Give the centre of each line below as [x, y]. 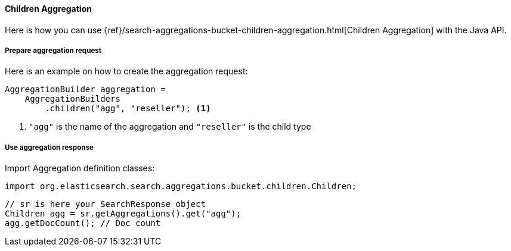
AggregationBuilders [72, 99]
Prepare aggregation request [53, 51]
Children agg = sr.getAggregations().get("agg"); [123, 214]
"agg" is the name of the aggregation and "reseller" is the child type [170, 127]
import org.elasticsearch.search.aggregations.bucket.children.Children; [181, 186]
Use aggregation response [49, 147]
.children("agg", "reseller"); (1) [128, 109]
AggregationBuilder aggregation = [85, 90]
